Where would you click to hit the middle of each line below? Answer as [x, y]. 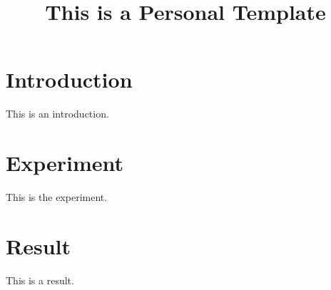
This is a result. [40, 280]
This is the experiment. [57, 197]
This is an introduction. [57, 114]
